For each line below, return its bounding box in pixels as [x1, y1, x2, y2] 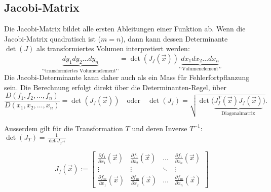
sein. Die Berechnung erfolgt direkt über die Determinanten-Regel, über [4, 82, 226, 92]
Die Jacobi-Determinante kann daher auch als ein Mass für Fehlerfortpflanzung [4, 72, 250, 83]
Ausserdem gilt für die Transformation [4, 123, 123, 133]
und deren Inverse [132, 123, 187, 133]
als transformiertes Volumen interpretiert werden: [36, 43, 190, 54]
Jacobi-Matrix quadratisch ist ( [4, 33, 101, 44]
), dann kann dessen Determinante [121, 33, 228, 44]
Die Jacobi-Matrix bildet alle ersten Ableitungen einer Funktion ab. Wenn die [4, 23, 246, 34]
